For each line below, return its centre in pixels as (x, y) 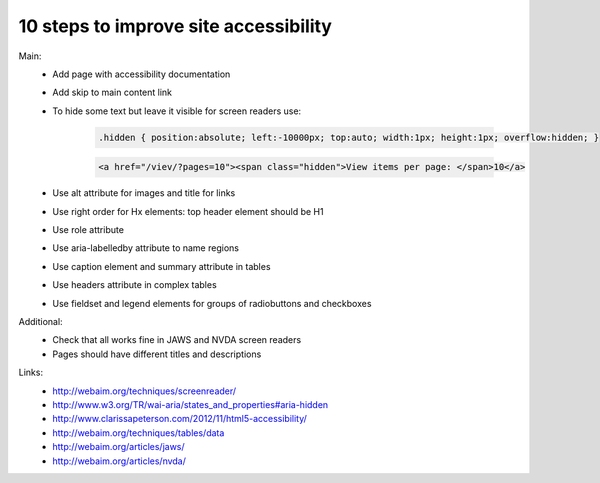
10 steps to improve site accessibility (175, 26)
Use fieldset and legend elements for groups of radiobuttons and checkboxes (212, 303)
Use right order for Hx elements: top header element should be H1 (188, 211)
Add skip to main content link (112, 92)
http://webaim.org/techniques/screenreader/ (144, 391)
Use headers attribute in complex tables (134, 285)
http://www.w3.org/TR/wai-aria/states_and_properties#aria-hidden (190, 404)
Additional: (41, 321)
